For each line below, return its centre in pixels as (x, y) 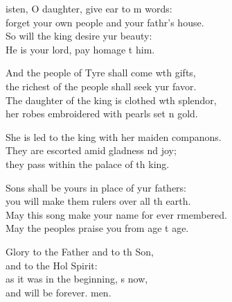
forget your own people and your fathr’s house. (105, 22)
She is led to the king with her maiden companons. (114, 136)
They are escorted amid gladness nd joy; (91, 150)
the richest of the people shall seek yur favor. (101, 86)
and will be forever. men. (59, 292)
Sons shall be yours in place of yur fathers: (96, 187)
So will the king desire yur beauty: (79, 36)
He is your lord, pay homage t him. (80, 49)
